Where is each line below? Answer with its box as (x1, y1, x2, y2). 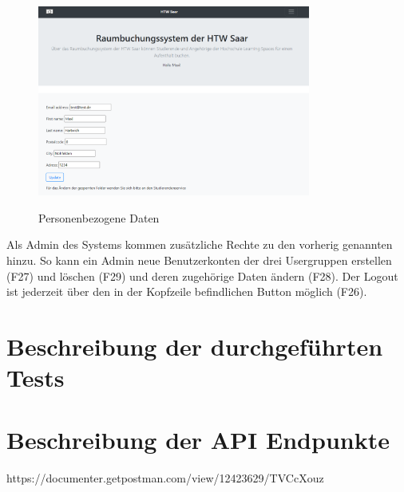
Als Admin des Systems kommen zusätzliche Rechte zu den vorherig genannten (6, 236, 393, 253)
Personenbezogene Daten (38, 209, 160, 226)
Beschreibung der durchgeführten (6, 329, 383, 362)
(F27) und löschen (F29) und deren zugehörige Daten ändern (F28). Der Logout (6, 267, 398, 284)
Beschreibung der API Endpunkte (6, 423, 390, 456)
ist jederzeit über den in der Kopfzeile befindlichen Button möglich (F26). (6, 283, 367, 300)
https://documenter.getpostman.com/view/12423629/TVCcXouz (6, 470, 324, 486)
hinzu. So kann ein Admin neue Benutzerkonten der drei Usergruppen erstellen (6, 251, 392, 268)
